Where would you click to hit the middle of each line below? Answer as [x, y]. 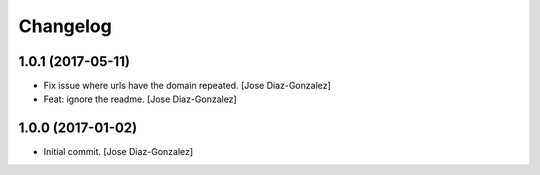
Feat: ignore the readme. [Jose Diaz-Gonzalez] [140, 99]
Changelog [65, 26]
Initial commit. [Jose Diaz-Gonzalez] [118, 152]
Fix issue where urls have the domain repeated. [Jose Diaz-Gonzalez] [187, 86]
